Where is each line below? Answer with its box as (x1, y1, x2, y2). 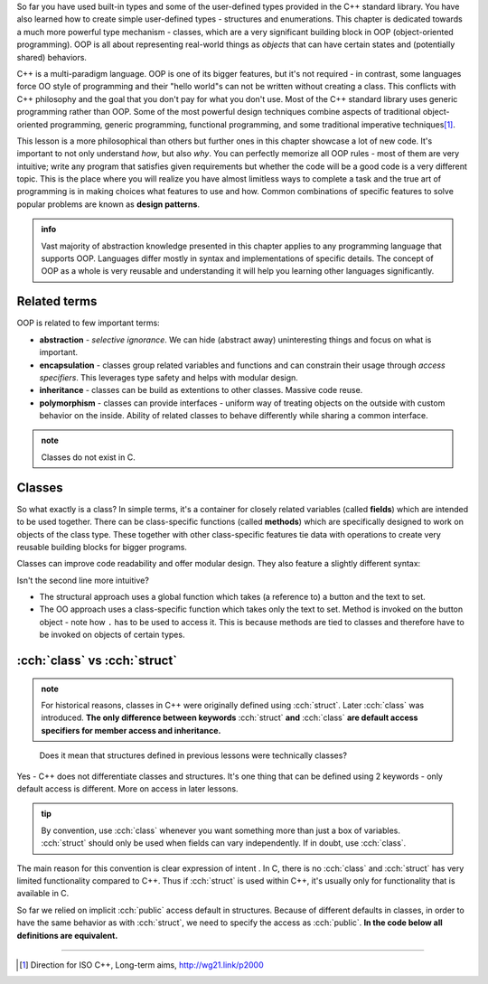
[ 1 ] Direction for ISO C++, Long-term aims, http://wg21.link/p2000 (19, 959, 264, 970)
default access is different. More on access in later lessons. (16, 783, 239, 794)
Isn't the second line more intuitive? (16, 575, 149, 586)
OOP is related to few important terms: (16, 317, 160, 329)
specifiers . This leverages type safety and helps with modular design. (39, 371, 298, 383)
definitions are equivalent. (16, 930, 118, 941)
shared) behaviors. (16, 52, 88, 62)
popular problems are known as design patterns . (16, 199, 201, 210)
